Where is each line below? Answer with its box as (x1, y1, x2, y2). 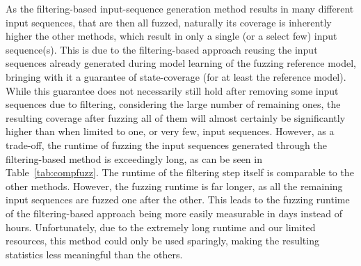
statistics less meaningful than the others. (6, 247, 183, 261)
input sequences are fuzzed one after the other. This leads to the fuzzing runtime (6, 192, 350, 207)
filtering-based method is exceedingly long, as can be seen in (6, 151, 262, 166)
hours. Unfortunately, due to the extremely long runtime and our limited (6, 219, 316, 234)
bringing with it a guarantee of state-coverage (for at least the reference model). (6, 69, 346, 84)
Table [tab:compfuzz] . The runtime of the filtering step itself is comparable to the (6, 165, 354, 180)
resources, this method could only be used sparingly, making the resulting (6, 233, 319, 248)
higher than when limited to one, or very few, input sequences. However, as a (6, 124, 335, 139)
